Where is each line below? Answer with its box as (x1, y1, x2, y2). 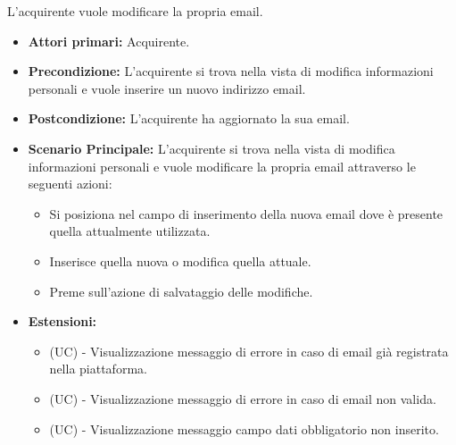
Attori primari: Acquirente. (28, 31, 190, 50)
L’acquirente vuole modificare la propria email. (7, 2, 263, 20)
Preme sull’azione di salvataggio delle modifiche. (49, 281, 313, 300)
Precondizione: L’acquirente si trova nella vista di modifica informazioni (28, 62, 434, 80)
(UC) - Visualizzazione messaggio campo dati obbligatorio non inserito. (49, 419, 439, 438)
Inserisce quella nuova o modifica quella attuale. (49, 251, 311, 270)
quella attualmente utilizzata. (49, 222, 211, 240)
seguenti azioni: (28, 174, 112, 193)
